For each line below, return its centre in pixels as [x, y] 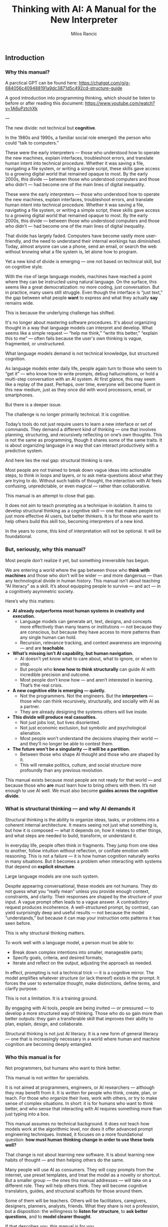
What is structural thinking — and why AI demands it [70, 809]
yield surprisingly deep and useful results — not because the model [75, 912]
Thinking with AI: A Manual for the [84, 9]
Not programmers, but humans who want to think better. [63, 1068]
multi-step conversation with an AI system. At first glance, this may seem [80, 379]
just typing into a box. [27, 1114]
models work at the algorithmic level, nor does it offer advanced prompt [79, 1129]
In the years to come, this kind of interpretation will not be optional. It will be [83, 531]
